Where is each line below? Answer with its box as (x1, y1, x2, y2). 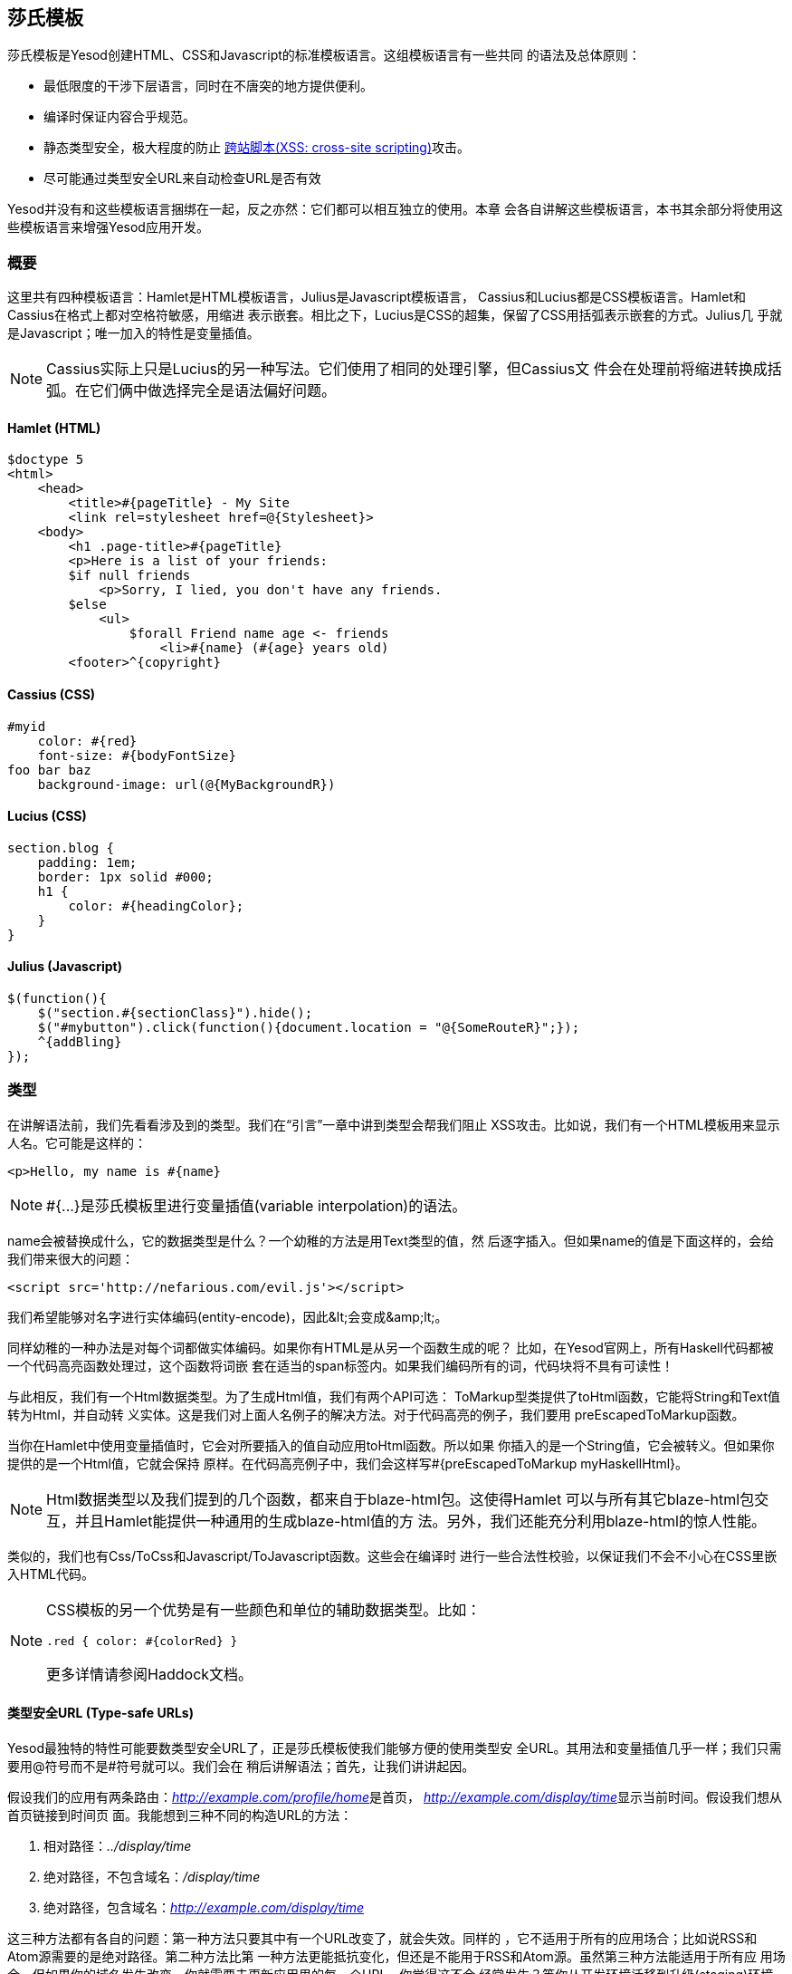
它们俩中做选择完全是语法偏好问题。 (90, 381, 337, 400)
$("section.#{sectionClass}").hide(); (37, 1006, 313, 1021)
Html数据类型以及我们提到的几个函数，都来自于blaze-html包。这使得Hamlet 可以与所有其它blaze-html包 (46, 1489, 755, 1508)
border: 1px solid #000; (37, 869, 214, 884)
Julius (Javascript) (7, 958, 122, 975)
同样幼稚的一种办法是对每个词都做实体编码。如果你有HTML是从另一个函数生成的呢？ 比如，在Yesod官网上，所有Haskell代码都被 (7, 1339, 774, 1355)
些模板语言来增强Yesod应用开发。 (7, 219, 209, 236)
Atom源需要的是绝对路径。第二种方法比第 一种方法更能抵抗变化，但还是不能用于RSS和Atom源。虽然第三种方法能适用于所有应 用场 (7, 1949, 786, 1965)
